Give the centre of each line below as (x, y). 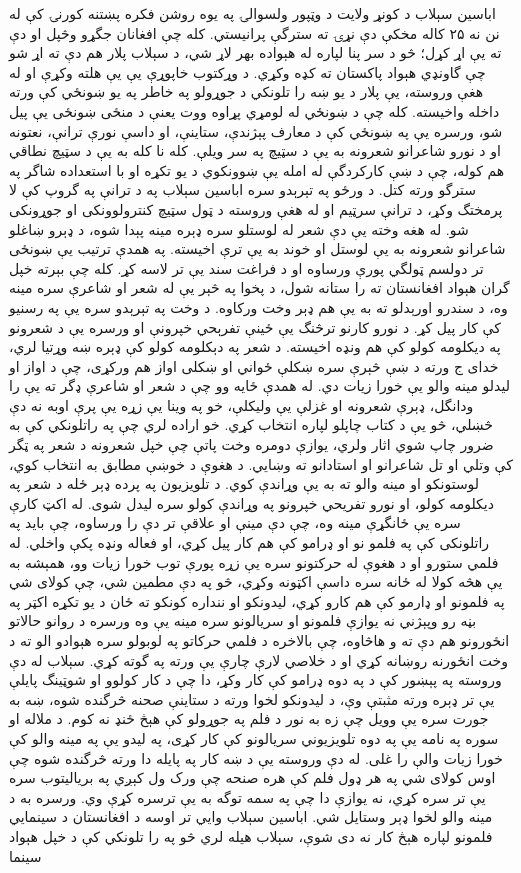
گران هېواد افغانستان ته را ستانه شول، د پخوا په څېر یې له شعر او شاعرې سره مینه (259, 287)
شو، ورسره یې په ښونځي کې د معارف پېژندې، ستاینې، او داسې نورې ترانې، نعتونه (256, 130)
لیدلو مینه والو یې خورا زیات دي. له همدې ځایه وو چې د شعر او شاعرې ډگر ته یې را (259, 385)
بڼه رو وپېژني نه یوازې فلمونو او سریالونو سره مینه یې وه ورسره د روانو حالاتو (243, 620)
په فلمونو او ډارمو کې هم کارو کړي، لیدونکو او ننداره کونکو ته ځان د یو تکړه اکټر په (257, 600)
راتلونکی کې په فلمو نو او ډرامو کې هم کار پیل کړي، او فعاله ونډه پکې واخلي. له (249, 542)
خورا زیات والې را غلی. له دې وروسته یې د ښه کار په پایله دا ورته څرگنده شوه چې (256, 757)
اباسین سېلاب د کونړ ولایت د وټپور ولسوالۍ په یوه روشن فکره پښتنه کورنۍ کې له (252, 13)
